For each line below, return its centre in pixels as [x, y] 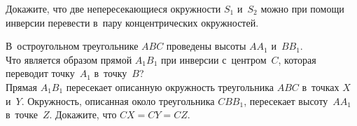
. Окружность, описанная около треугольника [118, 100]
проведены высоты [206, 46]
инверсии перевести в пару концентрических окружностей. [132, 22]
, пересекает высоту [286, 100]
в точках [321, 86]
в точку [111, 73]
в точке [22, 114]
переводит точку [40, 73]
